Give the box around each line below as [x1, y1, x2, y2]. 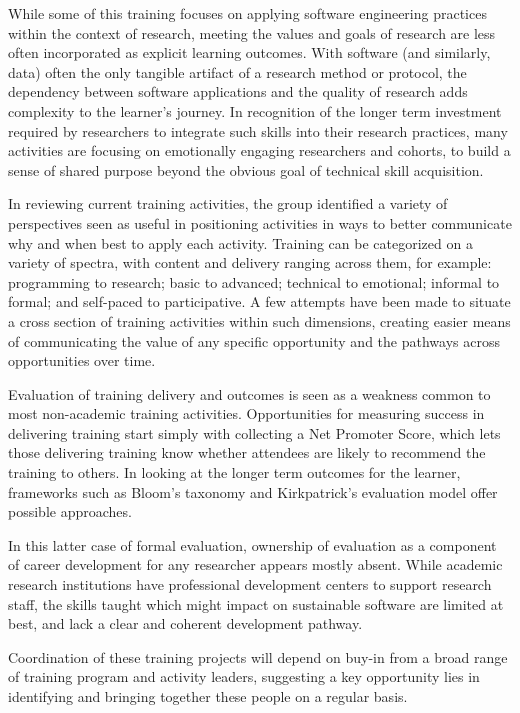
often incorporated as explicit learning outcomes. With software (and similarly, [8, 42, 491, 63]
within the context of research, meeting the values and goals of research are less [8, 22, 496, 43]
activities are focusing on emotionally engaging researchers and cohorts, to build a [8, 140, 511, 161]
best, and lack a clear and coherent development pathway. [8, 613, 363, 634]
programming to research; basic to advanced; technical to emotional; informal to [8, 271, 500, 292]
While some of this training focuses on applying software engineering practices [8, 3, 487, 23]
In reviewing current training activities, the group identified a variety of [8, 193, 448, 214]
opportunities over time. [8, 350, 156, 371]
